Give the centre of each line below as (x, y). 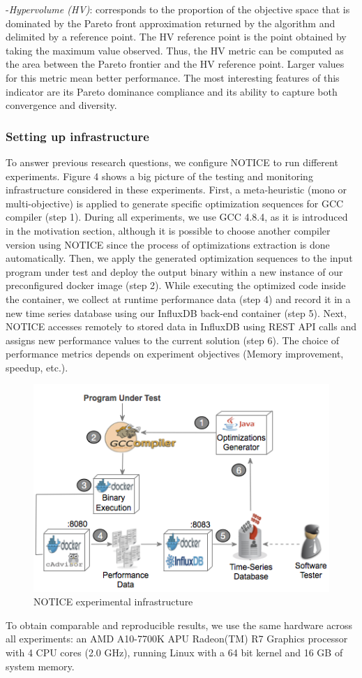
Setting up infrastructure (77, 136)
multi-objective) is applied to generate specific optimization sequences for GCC (175, 203)
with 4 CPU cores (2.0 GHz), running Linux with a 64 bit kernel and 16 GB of (174, 652)
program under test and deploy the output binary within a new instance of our (174, 271)
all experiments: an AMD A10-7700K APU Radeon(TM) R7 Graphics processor (177, 639)
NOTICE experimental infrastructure (113, 602)
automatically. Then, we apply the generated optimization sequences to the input (179, 258)
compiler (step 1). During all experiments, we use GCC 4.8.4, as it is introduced (177, 217)
